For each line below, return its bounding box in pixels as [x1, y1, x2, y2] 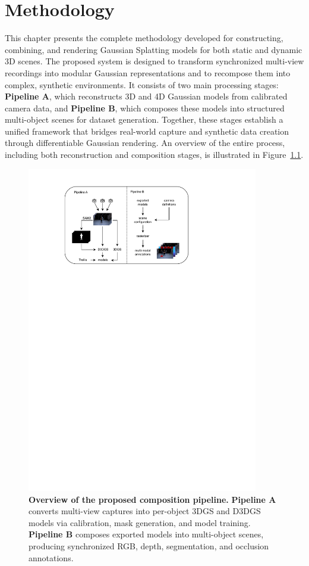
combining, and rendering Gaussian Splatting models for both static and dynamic [5, 43, 302, 55]
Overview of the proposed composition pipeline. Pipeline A [29, 493, 276, 505]
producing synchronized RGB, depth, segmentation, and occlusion [29, 540, 269, 552]
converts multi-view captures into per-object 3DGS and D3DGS [29, 505, 261, 517]
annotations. [29, 551, 74, 564]
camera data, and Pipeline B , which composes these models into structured [5, 101, 285, 114]
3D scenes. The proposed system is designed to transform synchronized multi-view [5, 55, 304, 67]
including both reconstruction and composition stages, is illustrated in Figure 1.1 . [5, 148, 304, 161]
